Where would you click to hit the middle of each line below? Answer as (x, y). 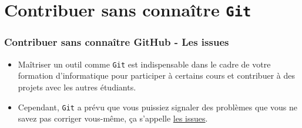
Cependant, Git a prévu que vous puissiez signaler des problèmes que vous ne (157, 107)
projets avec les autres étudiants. (77, 87)
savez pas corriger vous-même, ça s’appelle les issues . (113, 118)
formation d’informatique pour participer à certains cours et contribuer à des (156, 75)
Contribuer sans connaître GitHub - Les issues (117, 42)
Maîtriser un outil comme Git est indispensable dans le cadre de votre (144, 64)
